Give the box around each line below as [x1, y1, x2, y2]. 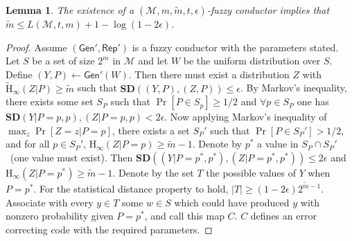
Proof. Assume [6, 39, 67, 54]
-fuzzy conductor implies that [206, 3, 330, 17]
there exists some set [6, 94, 94, 109]
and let [138, 53, 168, 68]
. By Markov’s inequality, [240, 80, 347, 95]
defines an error [250, 208, 317, 223]
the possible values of [206, 165, 297, 179]
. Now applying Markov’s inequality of [164, 109, 327, 124]
